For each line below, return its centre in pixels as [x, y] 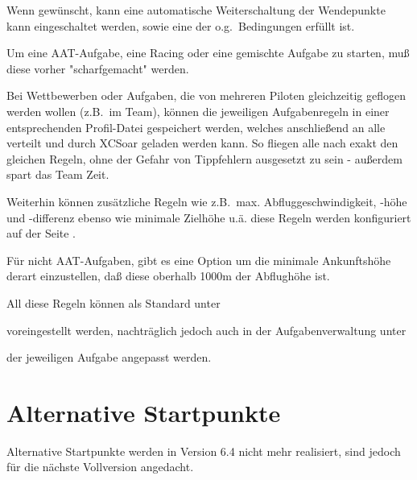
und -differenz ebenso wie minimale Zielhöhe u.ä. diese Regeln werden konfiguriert [209, 217]
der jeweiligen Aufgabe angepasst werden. [109, 357]
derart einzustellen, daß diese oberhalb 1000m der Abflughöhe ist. [168, 276]
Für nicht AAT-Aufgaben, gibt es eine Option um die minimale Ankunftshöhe [199, 260]
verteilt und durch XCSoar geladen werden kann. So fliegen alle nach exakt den [202, 143]
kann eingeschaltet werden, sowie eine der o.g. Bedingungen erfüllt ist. [181, 25]
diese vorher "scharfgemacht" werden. [98, 68]
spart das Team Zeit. [58, 174]
